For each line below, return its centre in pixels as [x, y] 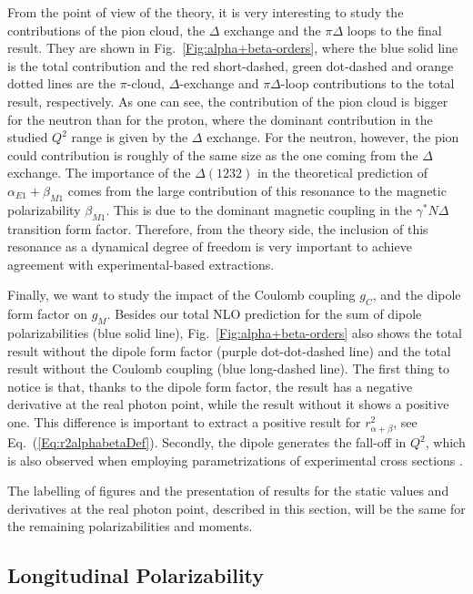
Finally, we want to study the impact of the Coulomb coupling [181, 295]
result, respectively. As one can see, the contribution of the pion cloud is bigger [228, 101]
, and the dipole [417, 295]
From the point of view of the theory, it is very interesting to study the [206, 12]
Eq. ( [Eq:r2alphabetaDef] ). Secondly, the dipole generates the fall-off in [207, 442]
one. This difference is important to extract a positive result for [184, 421]
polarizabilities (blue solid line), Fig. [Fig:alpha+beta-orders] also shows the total [235, 332]
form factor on [47, 314]
